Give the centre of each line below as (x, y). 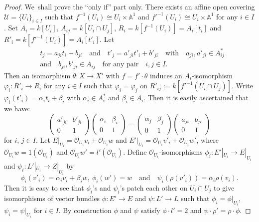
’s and (102, 187)
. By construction (85, 210)
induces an (166, 75)
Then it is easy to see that (44, 187)
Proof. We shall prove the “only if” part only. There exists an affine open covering (129, 6)
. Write (242, 86)
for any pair (121, 65)
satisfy (150, 210)
